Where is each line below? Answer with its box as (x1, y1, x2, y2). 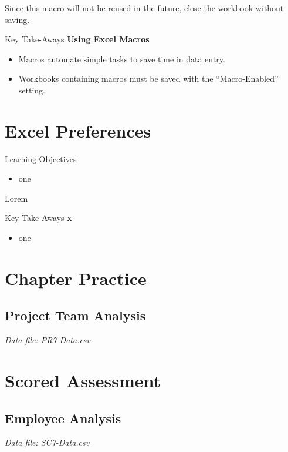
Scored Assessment (5, 369, 161, 393)
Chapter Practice (5, 266, 147, 290)
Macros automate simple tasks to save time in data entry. (18, 52, 225, 65)
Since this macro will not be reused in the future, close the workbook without (5, 2, 284, 14)
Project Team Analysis (5, 306, 146, 324)
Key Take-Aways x (5, 212, 72, 224)
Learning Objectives (5, 152, 77, 165)
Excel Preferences (5, 118, 151, 142)
